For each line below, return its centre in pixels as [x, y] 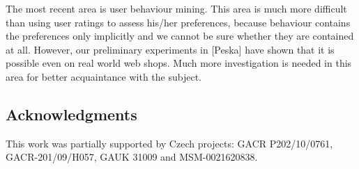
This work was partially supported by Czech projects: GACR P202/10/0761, [169, 143]
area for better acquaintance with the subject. [104, 76]
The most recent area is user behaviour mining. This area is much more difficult [176, 8]
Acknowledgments [71, 114]
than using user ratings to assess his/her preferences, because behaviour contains [178, 22]
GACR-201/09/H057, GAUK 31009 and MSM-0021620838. [132, 157]
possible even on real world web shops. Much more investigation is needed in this [179, 63]
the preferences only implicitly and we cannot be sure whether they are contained [180, 36]
